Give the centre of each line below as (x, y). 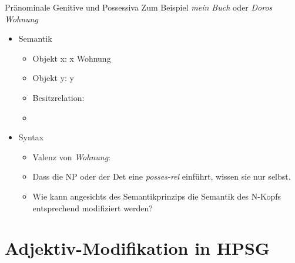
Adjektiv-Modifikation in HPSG (138, 248)
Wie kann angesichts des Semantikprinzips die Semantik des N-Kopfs (157, 196)
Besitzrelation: (58, 97)
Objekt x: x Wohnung (72, 58)
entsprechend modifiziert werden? (93, 208)
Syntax (31, 137)
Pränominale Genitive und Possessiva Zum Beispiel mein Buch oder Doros (139, 7)
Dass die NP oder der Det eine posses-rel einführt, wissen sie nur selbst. (162, 176)
